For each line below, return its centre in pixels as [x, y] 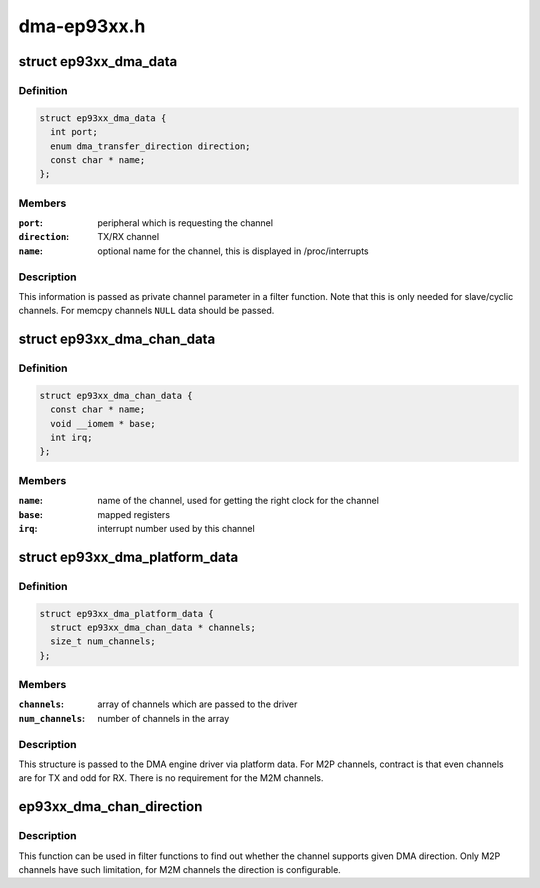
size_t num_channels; [103, 641]
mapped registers [133, 514]
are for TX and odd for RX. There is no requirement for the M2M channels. [171, 778]
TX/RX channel [128, 237]
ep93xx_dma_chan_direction [110, 806]
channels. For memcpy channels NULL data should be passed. [146, 311]
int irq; [71, 438]
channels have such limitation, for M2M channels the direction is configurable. [180, 869]
